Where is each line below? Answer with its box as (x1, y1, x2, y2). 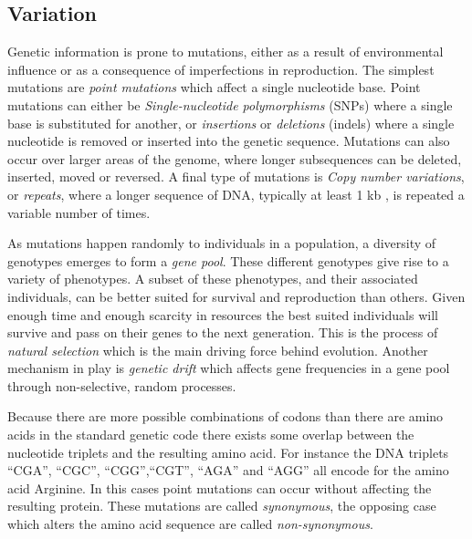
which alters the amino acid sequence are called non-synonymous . (7, 514, 373, 534)
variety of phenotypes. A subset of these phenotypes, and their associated (7, 269, 418, 288)
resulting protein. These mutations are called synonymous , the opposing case (7, 496, 436, 515)
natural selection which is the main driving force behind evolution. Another (7, 340, 428, 359)
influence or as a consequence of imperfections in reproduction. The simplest (7, 59, 435, 78)
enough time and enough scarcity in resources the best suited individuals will (7, 305, 438, 324)
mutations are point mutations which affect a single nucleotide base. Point (7, 78, 421, 97)
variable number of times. (7, 202, 151, 222)
